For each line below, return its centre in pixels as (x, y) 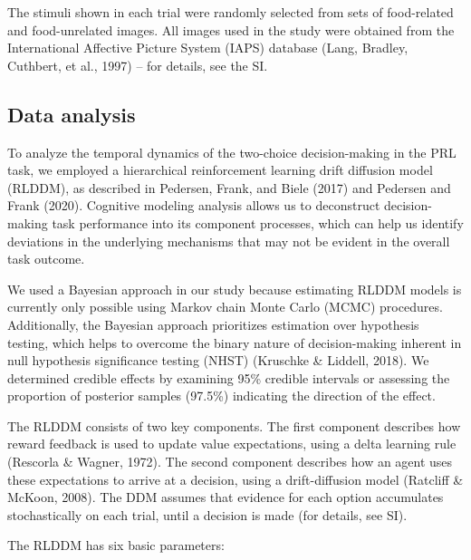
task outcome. (46, 259)
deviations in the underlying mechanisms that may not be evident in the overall (229, 241)
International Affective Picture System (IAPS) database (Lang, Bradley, (208, 48)
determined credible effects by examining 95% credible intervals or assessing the (229, 377)
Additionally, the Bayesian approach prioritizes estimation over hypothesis (213, 324)
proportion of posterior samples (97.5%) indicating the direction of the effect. (221, 396)
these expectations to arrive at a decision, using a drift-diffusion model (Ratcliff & (235, 479)
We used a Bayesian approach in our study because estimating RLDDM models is (235, 289)
